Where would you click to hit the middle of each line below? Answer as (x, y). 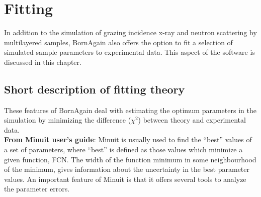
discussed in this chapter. (43, 62)
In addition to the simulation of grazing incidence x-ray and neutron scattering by (130, 32)
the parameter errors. (37, 189)
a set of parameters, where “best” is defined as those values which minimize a (123, 150)
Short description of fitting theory (95, 89)
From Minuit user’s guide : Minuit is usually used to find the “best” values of (128, 139)
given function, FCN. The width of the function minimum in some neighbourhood (130, 159)
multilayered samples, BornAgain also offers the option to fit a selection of (118, 42)
